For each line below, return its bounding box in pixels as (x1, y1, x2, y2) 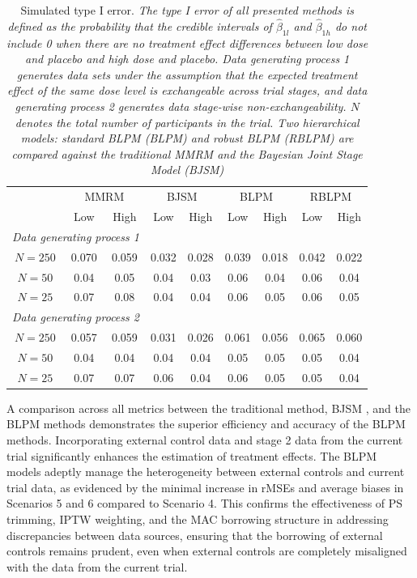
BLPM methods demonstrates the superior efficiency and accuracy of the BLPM (6, 415, 406, 432)
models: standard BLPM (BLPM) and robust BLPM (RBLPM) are (20, 130, 354, 147)
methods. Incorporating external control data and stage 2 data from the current (6, 431, 403, 448)
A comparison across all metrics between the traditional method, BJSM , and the (6, 399, 411, 416)
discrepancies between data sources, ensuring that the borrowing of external (6, 526, 383, 543)
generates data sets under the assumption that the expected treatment (16, 66, 358, 83)
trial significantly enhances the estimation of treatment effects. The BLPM (6, 447, 377, 464)
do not (334, 17, 367, 34)
